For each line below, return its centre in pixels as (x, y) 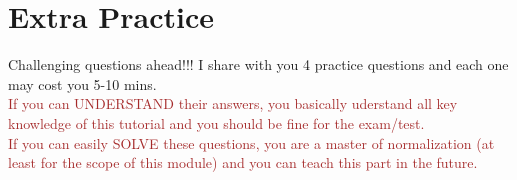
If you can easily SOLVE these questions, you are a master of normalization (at (251, 142)
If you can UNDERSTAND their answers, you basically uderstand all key (233, 103)
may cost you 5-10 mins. (82, 83)
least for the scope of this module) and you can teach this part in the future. (243, 162)
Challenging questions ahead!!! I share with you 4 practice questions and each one (258, 64)
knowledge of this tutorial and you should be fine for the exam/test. (216, 122)
